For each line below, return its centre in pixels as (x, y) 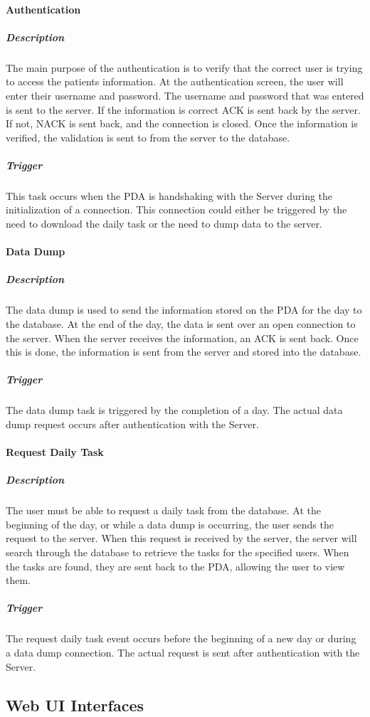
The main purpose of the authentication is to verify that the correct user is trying (184, 67)
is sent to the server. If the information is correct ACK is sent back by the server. (183, 109)
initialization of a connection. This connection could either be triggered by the (176, 209)
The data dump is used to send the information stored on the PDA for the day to (184, 310)
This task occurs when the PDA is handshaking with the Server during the (169, 195)
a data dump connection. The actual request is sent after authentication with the (183, 652)
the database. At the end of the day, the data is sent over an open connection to (181, 324)
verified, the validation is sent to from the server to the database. (148, 137)
